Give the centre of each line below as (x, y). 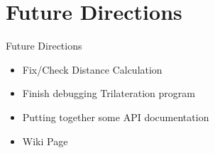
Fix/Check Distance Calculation (92, 69)
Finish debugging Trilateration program (109, 93)
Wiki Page (45, 141)
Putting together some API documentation (116, 117)
